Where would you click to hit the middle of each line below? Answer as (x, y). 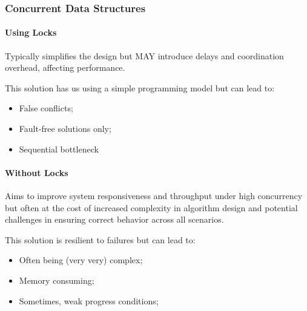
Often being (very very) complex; (81, 260)
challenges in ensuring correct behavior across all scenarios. (114, 219)
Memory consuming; (57, 280)
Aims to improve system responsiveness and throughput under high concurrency (154, 195)
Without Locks (37, 172)
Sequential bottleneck (59, 149)
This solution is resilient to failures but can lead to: (100, 239)
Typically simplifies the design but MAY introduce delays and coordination (144, 55)
